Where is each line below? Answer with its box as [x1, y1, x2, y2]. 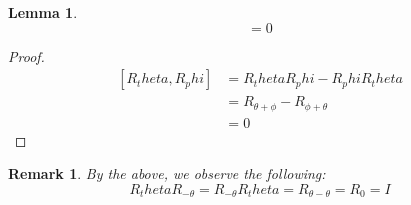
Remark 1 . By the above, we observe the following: [8, 163, 326, 184]
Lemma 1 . [8, 2, 78, 22]
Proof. [8, 45, 45, 66]
